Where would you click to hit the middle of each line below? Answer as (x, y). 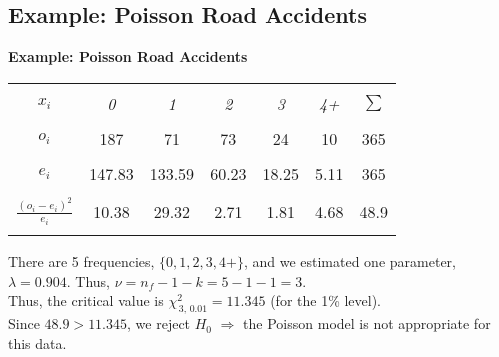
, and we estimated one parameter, (349, 261)
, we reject (159, 323)
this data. (37, 342)
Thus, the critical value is (86, 300)
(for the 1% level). (326, 300)
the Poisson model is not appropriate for (367, 323)
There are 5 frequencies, (81, 261)
